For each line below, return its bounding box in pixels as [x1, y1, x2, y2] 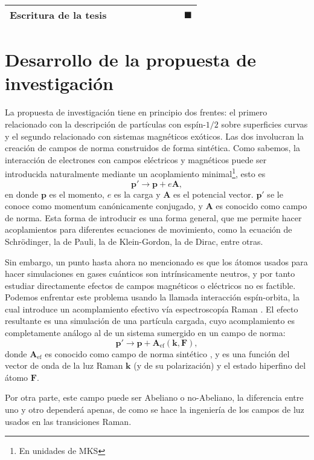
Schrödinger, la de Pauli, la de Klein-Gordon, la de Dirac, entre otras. [5, 235, 263, 247]
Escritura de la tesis [10, 8, 107, 22]
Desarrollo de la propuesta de [5, 47, 256, 72]
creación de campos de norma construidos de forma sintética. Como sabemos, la [5, 141, 301, 154]
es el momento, [49, 187, 104, 200]
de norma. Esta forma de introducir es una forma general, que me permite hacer [5, 211, 302, 224]
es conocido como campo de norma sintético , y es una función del [45, 347, 290, 360]
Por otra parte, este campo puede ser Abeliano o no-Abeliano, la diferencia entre [5, 391, 304, 404]
